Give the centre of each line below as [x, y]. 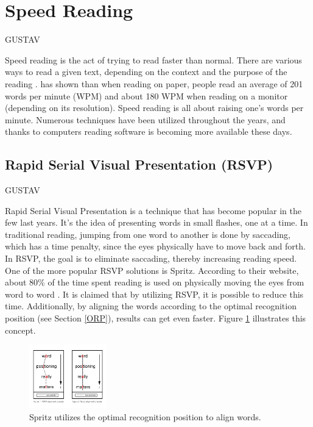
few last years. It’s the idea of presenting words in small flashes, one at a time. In [156, 222]
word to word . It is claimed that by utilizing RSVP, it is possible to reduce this [154, 294]
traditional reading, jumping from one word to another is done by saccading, [148, 234]
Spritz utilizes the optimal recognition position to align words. [145, 416]
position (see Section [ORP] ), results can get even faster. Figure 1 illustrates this [156, 318]
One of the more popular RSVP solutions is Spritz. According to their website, [152, 270]
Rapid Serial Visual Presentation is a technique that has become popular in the [153, 210]
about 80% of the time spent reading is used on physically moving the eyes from [155, 282]
